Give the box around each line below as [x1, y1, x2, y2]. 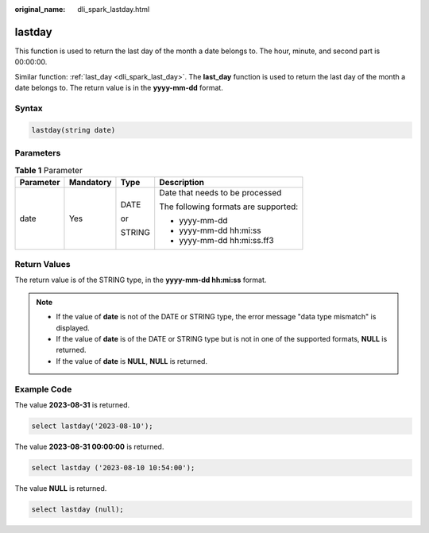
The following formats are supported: [159, 201, 299, 212]
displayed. [56, 323, 91, 333]
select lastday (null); [31, 504, 125, 514]
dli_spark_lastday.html [77, 5, 150, 14]
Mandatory [68, 176, 112, 187]
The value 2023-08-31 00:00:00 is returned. [14, 442, 164, 451]
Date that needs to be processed [159, 187, 282, 198]
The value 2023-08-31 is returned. [14, 400, 130, 409]
